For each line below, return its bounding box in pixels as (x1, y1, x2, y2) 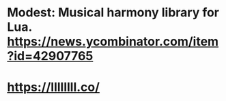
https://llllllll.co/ (7, 80, 100, 95)
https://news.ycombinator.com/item (7, 34, 219, 49)
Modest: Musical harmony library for (7, 5, 220, 20)
